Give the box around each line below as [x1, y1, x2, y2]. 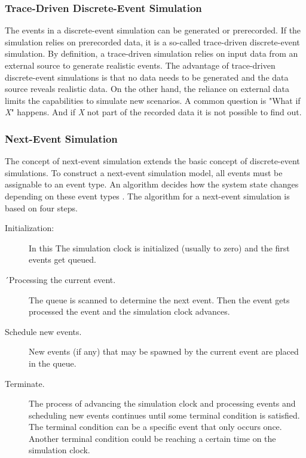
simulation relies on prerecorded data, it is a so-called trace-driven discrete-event [5, 35, 300, 48]
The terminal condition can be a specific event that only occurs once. [29, 420, 282, 433]
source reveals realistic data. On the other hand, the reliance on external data [5, 82, 290, 95]
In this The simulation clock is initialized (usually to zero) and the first [29, 241, 290, 254]
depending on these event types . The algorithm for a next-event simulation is [5, 189, 290, 202]
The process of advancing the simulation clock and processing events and [29, 397, 296, 410]
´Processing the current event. [5, 273, 116, 285]
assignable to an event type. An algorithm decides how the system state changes [5, 178, 299, 190]
